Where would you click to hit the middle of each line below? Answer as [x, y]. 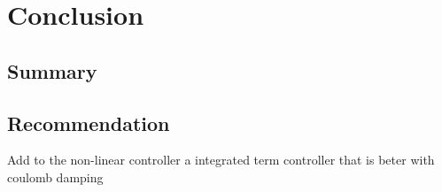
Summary [52, 70]
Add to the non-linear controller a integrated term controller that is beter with [221, 160]
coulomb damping [55, 177]
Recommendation [89, 123]
